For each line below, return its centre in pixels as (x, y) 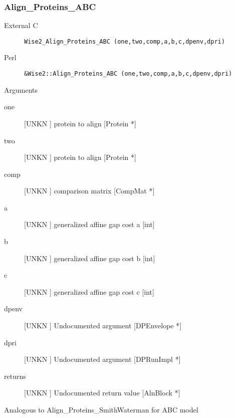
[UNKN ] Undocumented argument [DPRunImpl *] (102, 359)
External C (21, 25)
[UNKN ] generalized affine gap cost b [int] (90, 258)
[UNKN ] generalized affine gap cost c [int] (89, 291)
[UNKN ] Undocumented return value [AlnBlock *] (102, 393)
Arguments (21, 89)
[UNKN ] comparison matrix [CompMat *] (89, 191)
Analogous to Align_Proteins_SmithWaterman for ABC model (101, 409)
